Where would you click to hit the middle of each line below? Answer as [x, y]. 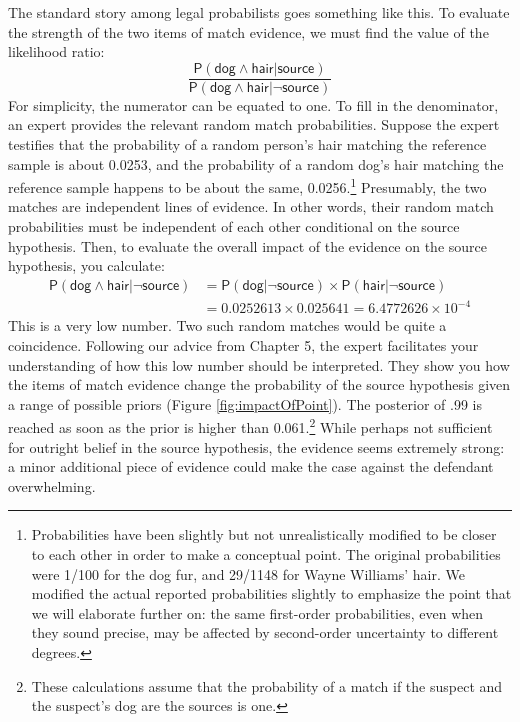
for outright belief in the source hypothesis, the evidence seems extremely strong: [256, 446]
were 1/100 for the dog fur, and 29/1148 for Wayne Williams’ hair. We [248, 573]
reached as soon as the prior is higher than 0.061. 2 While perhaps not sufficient [250, 426]
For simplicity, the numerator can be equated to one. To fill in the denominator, [253, 104]
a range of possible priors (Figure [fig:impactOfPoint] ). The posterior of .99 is [245, 403]
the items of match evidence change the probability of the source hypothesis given [259, 384]
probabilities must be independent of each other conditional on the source [234, 226]
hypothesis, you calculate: [86, 265]
